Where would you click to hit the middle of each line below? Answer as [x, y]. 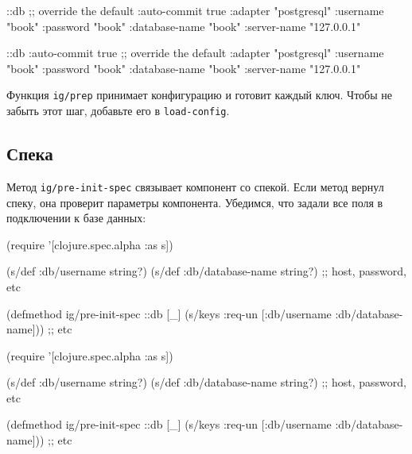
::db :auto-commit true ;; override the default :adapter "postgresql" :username [195, 53]
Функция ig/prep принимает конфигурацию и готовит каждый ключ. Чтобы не [199, 95]
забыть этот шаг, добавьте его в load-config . [118, 111]
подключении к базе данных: [76, 218]
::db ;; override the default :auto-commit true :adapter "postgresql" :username [195, 10]
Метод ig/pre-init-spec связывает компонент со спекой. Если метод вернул [195, 186]
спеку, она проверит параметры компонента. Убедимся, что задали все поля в [195, 202]
